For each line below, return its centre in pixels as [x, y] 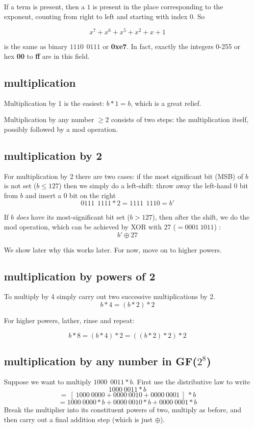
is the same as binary [36, 46]
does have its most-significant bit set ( [73, 217]
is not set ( [20, 186]
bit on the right [92, 195]
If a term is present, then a [44, 6]
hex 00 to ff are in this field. [47, 56]
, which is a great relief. [166, 103]
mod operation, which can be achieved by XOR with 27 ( [90, 227]
